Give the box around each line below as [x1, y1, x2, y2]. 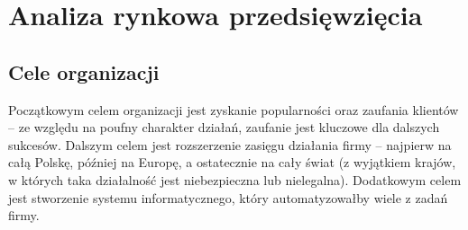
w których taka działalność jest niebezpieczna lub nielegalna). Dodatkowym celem [8, 170, 462, 189]
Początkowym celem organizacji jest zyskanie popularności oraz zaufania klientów [8, 100, 459, 119]
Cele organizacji [8, 57, 160, 85]
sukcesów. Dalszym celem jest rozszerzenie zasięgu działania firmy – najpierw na [8, 135, 452, 154]
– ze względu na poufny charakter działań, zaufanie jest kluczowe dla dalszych [8, 118, 440, 137]
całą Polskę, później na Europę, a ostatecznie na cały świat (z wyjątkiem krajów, [8, 153, 456, 172]
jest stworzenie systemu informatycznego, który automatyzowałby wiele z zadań [8, 188, 448, 207]
